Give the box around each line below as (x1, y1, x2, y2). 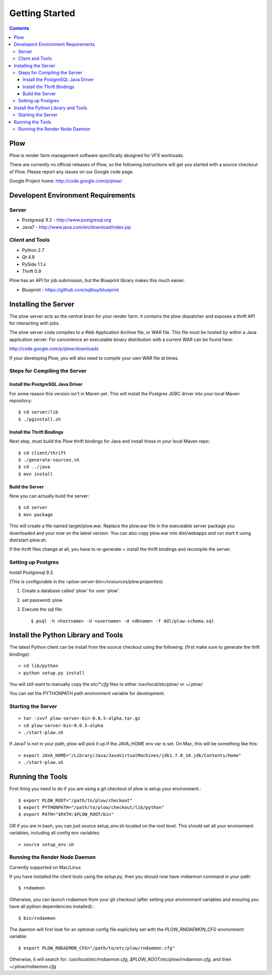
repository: (9, 397, 32, 403)
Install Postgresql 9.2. (9, 569, 54, 575)
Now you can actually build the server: (9, 493, 89, 499)
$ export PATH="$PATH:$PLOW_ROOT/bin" (18, 811, 114, 817)
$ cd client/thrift (18, 450, 66, 456)
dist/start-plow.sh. (9, 537, 47, 543)
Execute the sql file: (22, 606, 63, 612)
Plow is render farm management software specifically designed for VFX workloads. (9, 152, 184, 158)
